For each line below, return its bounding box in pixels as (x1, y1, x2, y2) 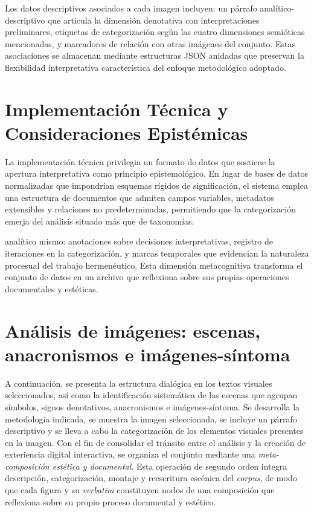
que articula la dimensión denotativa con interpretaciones (47, 13, 260, 26)
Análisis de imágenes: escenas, (5, 318, 261, 343)
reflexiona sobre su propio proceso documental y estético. (5, 495, 216, 508)
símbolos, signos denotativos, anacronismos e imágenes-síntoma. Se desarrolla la (5, 400, 300, 413)
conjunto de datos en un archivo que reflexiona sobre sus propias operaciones (5, 271, 289, 283)
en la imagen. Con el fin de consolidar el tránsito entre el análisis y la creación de (5, 436, 306, 448)
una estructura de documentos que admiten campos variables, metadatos (5, 191, 274, 203)
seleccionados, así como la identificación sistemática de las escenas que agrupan (5, 389, 298, 401)
